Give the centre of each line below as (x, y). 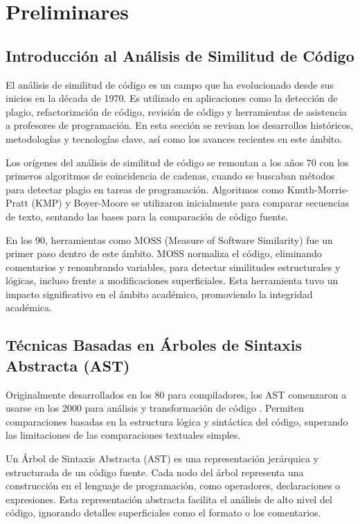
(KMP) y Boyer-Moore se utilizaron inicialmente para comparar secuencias (190, 203)
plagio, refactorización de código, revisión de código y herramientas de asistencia (176, 111)
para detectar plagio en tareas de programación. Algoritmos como (145, 189)
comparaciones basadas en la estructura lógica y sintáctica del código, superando (177, 421)
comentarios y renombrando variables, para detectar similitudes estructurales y (173, 267)
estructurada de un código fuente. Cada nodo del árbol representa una (155, 472)
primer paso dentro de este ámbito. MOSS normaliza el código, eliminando (164, 253)
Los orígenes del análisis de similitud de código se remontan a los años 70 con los (177, 162)
